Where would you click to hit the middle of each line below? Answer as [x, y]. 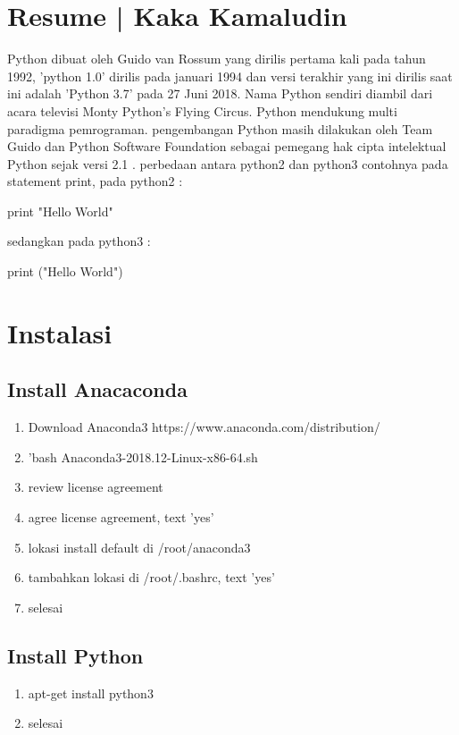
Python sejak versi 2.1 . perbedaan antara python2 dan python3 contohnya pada [228, 163]
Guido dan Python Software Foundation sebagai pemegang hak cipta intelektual [227, 146]
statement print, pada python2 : [95, 181]
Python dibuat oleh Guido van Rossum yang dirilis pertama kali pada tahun [217, 59]
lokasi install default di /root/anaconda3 [139, 547]
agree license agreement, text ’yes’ [121, 517]
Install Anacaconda [97, 389]
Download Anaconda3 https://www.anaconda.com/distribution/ [204, 427]
